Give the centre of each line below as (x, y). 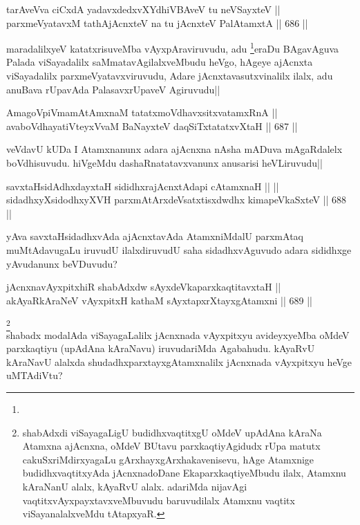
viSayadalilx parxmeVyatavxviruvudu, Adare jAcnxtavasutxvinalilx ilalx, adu (170, 76)
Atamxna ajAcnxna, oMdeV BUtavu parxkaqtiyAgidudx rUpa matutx (171, 446)
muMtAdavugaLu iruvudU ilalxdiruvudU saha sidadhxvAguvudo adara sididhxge (179, 249)
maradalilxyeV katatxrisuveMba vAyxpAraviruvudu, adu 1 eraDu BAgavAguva (173, 47)
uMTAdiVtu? (35, 375)
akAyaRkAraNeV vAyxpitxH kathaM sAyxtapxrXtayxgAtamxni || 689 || (159, 300)
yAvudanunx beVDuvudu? (62, 263)
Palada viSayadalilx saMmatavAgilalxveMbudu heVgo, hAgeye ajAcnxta (160, 62)
